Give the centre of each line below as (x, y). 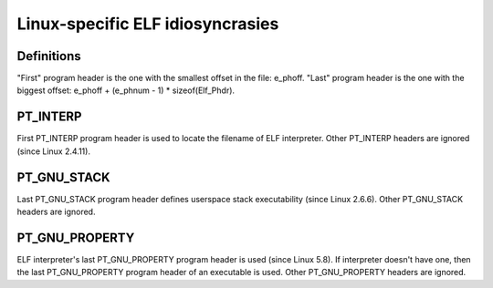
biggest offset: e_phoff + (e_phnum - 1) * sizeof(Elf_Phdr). (126, 90)
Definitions (49, 56)
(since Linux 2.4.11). (54, 151)
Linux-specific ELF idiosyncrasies (148, 24)
